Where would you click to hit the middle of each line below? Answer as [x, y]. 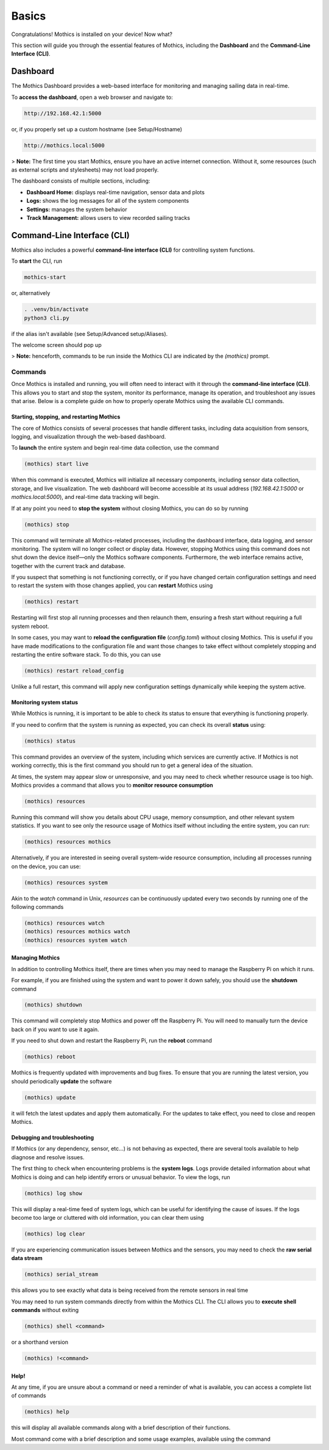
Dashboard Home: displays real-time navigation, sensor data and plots [116, 192]
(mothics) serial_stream [61, 1274]
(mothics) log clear [55, 1233]
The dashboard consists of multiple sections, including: [81, 181]
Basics [29, 16]
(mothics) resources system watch [76, 940]
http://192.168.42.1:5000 [63, 113]
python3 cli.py [47, 318]
